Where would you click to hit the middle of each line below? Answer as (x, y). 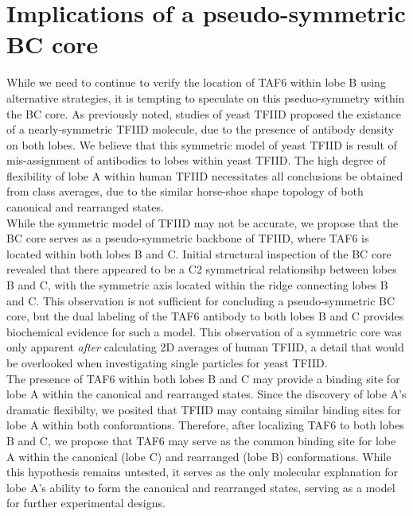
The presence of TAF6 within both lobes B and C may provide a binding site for (203, 378)
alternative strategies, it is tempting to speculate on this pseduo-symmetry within (206, 97)
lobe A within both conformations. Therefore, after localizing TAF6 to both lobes (205, 425)
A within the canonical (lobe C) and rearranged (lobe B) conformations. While (199, 456)
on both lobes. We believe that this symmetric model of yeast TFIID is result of (202, 144)
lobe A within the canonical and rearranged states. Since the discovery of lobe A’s (206, 394)
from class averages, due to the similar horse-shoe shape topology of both (185, 191)
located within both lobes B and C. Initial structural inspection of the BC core (199, 253)
